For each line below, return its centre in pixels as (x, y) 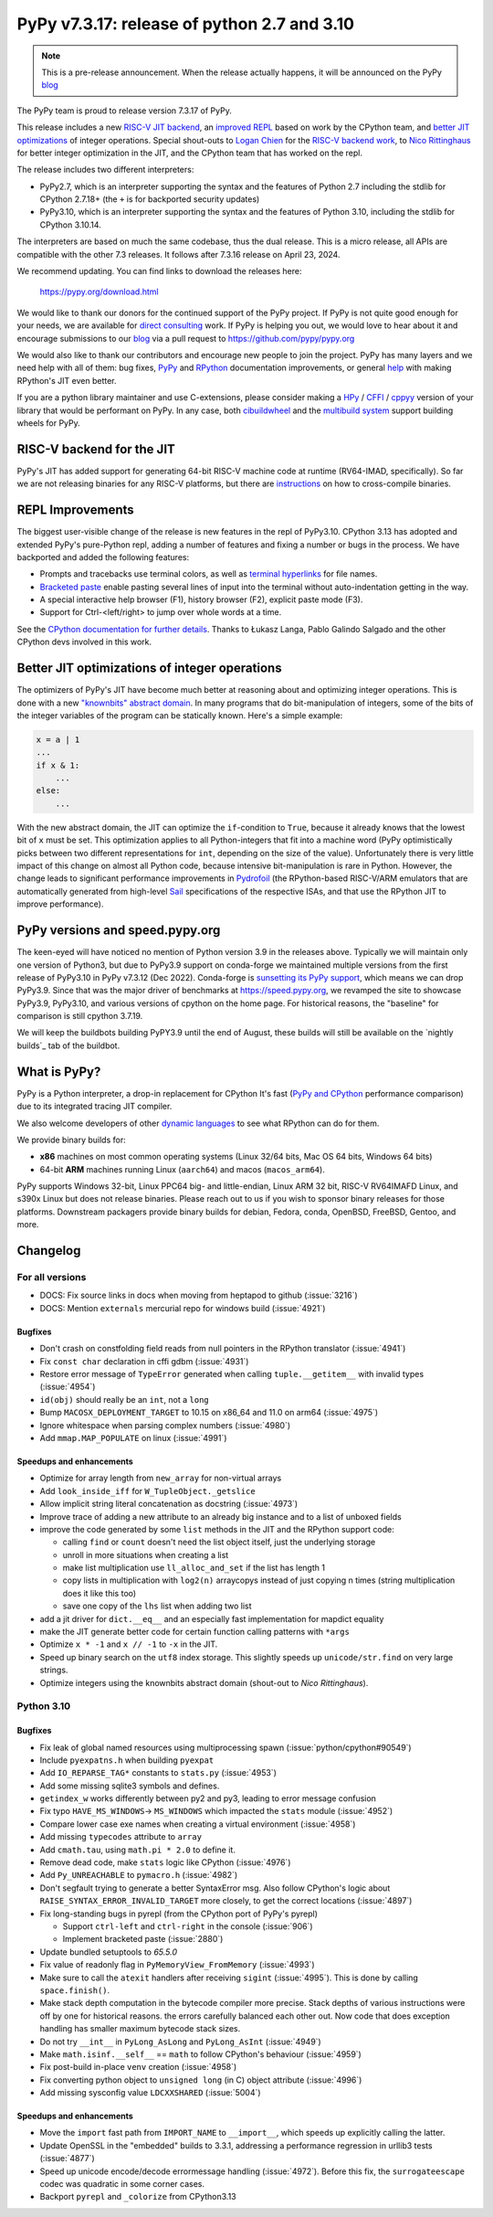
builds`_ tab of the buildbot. (68, 1045)
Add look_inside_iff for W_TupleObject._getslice (147, 1490)
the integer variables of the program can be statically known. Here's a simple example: (180, 715)
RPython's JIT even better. (67, 380)
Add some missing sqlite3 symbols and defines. (130, 1786)
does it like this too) (100, 1593)
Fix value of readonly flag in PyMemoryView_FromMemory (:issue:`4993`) (177, 1965)
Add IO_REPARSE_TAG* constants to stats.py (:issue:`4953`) (158, 1773)
